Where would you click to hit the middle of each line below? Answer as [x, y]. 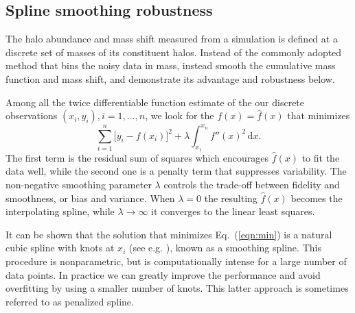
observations [32, 115]
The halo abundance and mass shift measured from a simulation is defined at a [172, 39]
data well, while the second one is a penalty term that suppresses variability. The [176, 171]
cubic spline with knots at [60, 248]
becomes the [317, 198]
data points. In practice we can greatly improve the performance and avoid [163, 274]
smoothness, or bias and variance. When [90, 198]
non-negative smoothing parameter [79, 185]
